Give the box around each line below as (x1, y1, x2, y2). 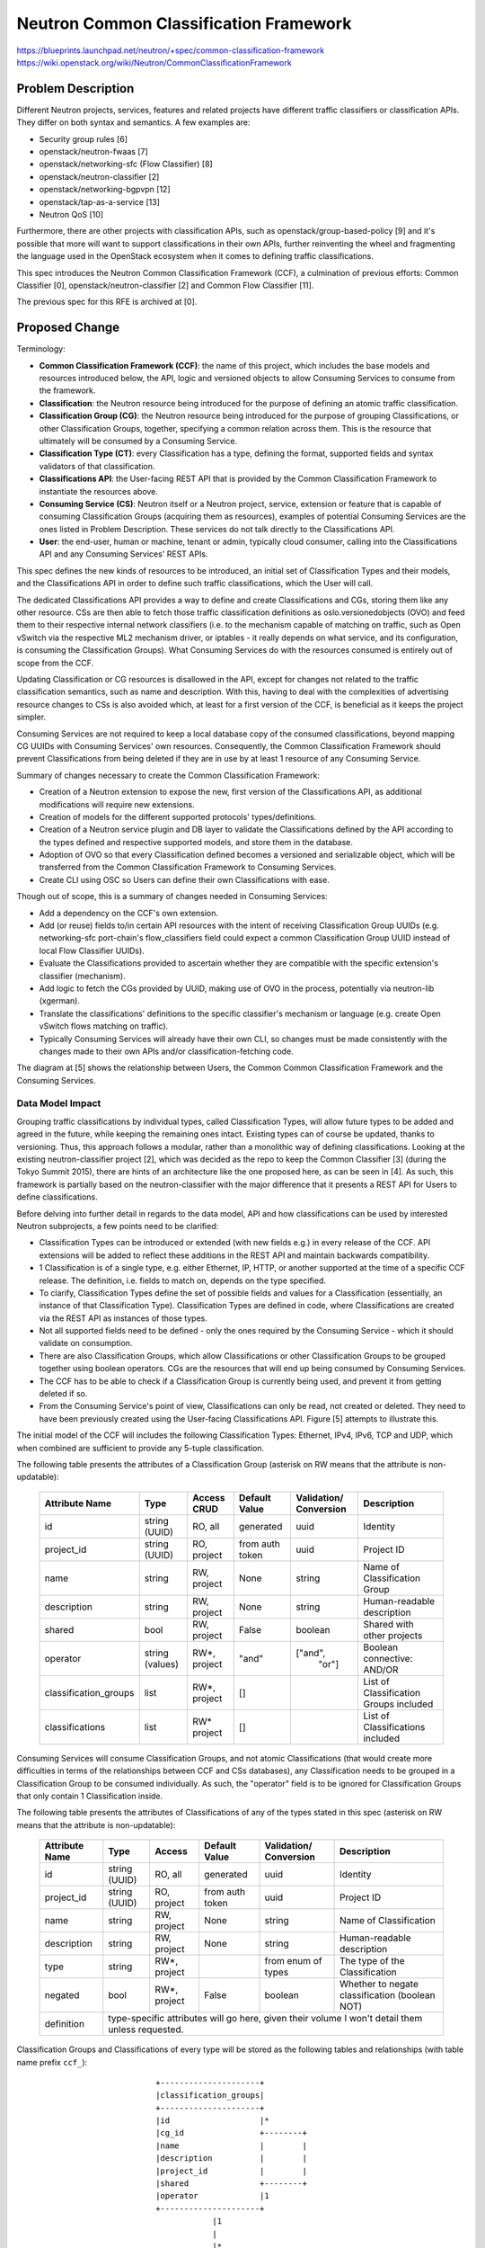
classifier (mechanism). (39, 970, 126, 981)
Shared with (363, 1618, 414, 1630)
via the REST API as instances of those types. (39, 1313, 208, 1324)
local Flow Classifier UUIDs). (39, 945, 145, 956)
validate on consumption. (39, 1338, 133, 1349)
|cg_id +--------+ (155, 2128, 307, 2138)
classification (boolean (339, 1989, 436, 2002)
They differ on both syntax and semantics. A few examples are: (16, 117, 251, 128)
